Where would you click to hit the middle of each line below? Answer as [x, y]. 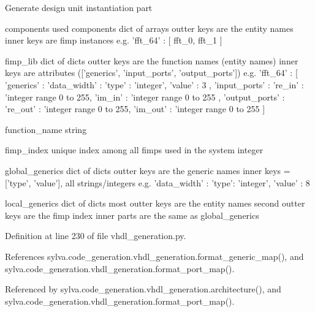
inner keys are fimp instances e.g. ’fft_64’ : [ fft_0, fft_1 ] [114, 40]
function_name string [46, 129]
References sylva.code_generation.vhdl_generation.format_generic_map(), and [154, 256]
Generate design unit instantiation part [79, 7]
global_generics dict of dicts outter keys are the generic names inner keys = [148, 170]
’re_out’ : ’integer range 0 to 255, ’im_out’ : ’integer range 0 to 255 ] [135, 109]
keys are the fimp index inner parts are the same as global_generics [132, 215]
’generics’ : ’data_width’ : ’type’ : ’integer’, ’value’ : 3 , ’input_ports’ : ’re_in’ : [154, 84]
